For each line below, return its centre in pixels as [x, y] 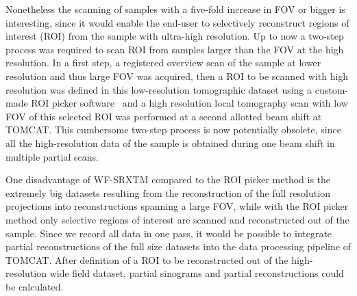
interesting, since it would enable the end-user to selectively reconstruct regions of [177, 22]
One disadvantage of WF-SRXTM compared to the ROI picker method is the [168, 179]
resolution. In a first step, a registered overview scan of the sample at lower [163, 63]
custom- [331, 89]
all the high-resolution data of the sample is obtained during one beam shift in [170, 143]
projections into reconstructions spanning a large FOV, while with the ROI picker [177, 206]
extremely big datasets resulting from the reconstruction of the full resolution [168, 192]
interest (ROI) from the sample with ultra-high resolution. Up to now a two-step [175, 36]
